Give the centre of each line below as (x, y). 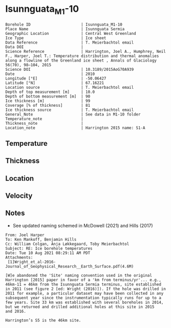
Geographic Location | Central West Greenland (71, 33)
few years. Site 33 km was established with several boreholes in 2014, (84, 302)
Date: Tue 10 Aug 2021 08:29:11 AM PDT (48, 253)
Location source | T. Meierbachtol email (70, 87)
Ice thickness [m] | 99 (48, 101)
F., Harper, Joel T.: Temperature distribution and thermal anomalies (82, 56)
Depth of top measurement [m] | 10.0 (50, 92)
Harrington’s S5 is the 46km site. (43, 320)
